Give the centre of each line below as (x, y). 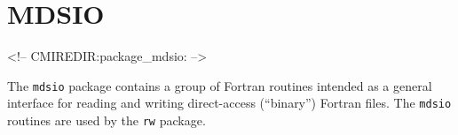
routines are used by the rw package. (107, 120)
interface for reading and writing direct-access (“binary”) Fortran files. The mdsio (229, 103)
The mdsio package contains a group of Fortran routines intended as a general (220, 85)
